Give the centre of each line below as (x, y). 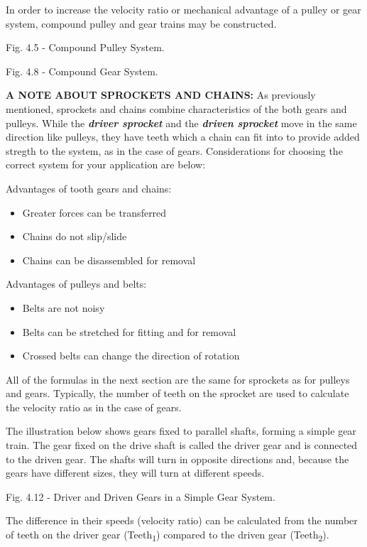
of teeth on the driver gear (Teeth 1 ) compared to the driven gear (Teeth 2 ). (168, 535)
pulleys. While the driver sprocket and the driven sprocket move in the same (181, 123)
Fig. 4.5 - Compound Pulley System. (85, 47)
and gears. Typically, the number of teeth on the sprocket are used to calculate (177, 393)
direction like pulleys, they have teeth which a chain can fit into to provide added (183, 137)
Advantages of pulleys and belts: (76, 284)
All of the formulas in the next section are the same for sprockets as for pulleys (178, 379)
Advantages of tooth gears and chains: (89, 188)
